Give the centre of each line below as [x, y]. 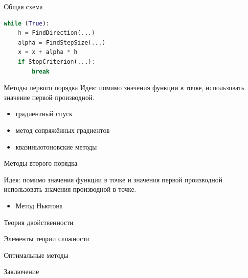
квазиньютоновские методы [56, 146]
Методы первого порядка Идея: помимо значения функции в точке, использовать [124, 88]
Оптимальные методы [36, 255]
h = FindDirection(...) [56, 33]
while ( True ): [27, 23]
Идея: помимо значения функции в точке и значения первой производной [113, 179]
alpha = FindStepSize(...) [62, 42]
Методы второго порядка [41, 163]
